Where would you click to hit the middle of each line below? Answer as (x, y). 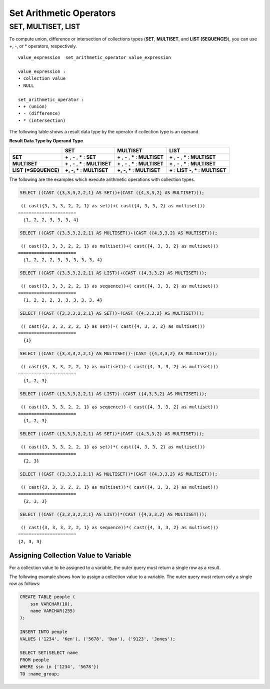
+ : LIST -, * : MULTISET (198, 170)
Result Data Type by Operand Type (46, 141)
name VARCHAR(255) (53, 611)
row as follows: (25, 584)
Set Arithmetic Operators (62, 13)
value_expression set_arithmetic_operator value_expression (94, 58)
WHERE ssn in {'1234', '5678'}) (59, 667)
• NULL (26, 85)
